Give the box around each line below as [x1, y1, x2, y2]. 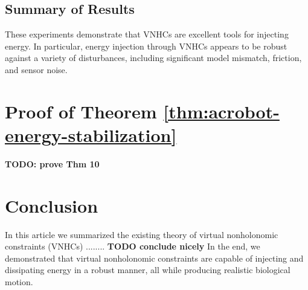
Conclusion [5, 193, 98, 217]
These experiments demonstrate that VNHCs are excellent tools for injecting [5, 28, 289, 40]
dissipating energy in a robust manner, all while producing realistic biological [5, 263, 290, 276]
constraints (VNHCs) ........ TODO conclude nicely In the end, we [5, 240, 260, 253]
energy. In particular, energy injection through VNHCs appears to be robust [5, 39, 287, 52]
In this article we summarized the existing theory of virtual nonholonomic [5, 228, 278, 240]
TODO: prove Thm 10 [5, 157, 100, 170]
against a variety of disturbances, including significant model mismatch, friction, [5, 51, 302, 64]
